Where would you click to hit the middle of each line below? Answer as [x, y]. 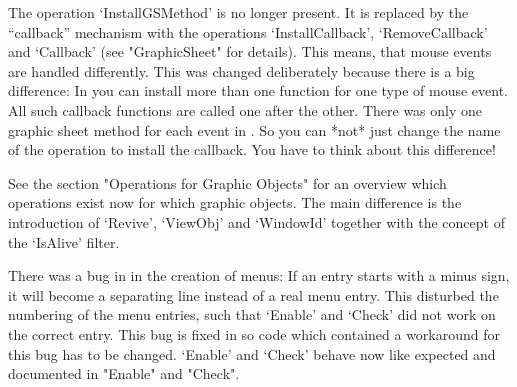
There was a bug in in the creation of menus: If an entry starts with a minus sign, [259, 275]
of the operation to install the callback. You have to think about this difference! [252, 149]
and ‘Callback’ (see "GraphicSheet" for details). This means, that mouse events [250, 51]
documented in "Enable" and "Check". [124, 373]
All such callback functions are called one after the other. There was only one [245, 109]
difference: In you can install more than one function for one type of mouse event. [258, 90]
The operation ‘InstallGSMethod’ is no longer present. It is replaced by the [238, 12]
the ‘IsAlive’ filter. [64, 241]
